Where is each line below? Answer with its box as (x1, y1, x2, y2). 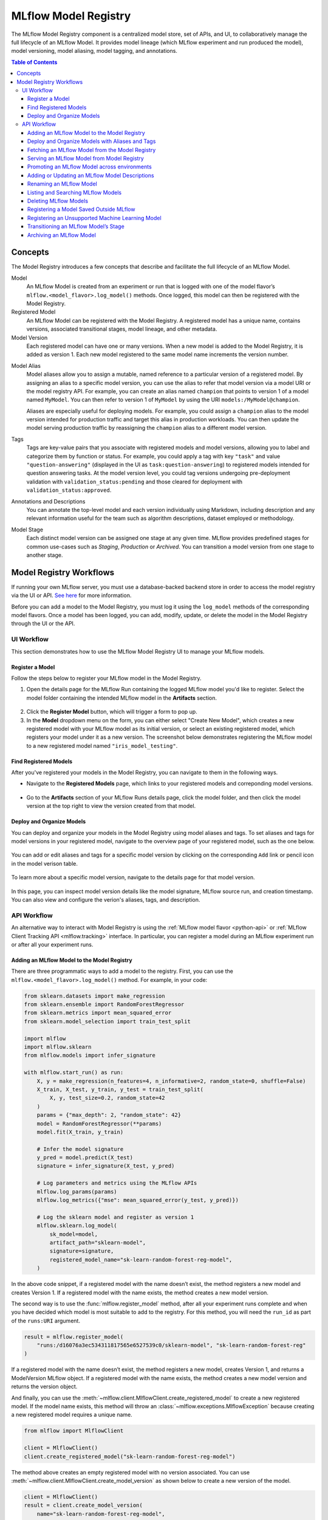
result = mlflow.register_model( (24, 1333, 124, 1340)
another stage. (26, 551, 63, 559)
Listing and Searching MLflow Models (27, 188, 121, 196)
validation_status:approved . (26, 486, 112, 494)
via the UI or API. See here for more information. (11, 592, 132, 599)
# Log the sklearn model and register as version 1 (36, 1214, 194, 1220)
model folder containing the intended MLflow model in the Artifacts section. (26, 694, 217, 702)
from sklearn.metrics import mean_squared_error (24, 1009, 172, 1017)
